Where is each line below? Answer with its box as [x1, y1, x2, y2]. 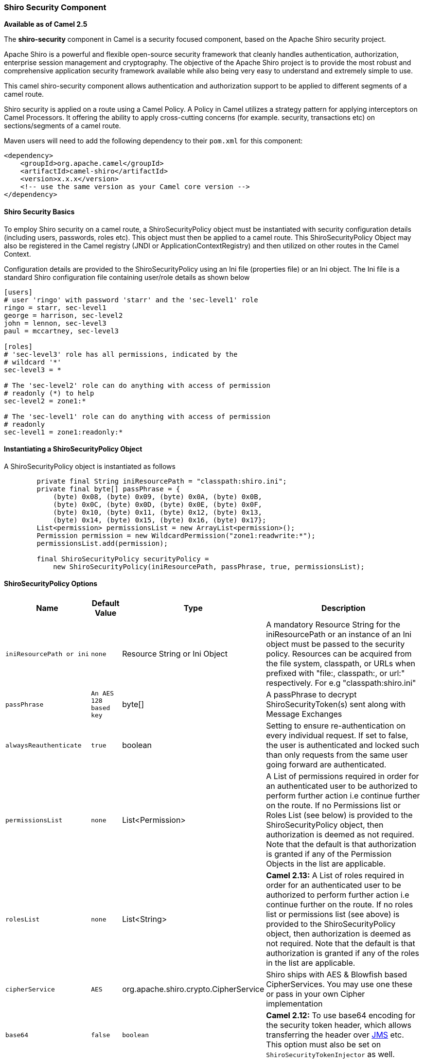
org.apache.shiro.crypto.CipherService [122, 984, 265, 994]
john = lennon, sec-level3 [4, 319, 106, 327]
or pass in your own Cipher [266, 989, 365, 999]
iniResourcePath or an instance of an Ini [266, 629, 412, 640]
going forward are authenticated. [266, 760, 387, 770]
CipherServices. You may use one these [266, 979, 413, 990]
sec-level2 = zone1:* [4, 397, 86, 405]
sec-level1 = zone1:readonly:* [4, 428, 123, 436]
